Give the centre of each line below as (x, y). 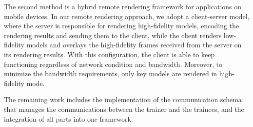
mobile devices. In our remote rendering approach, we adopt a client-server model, (127, 16)
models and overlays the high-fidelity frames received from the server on (134, 45)
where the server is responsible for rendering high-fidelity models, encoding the (122, 26)
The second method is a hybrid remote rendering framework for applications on (123, 6)
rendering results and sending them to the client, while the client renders (113, 35)
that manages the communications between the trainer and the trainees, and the (124, 109)
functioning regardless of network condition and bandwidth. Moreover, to (113, 64)
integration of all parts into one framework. (68, 118)
